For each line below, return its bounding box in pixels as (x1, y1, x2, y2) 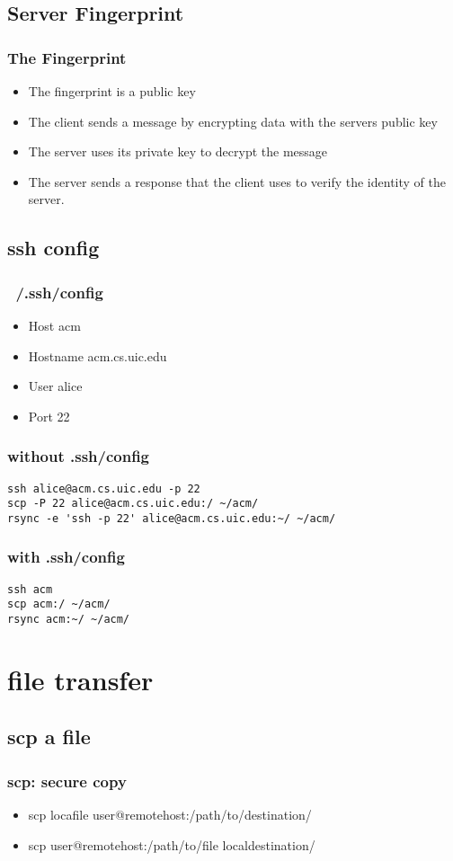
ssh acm (7, 582, 53, 596)
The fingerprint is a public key (28, 82, 196, 100)
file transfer (7, 661, 154, 697)
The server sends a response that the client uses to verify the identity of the (28, 172, 446, 191)
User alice (28, 377, 83, 395)
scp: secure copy (7, 769, 127, 792)
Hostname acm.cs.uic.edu (28, 346, 167, 365)
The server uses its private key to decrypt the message (28, 142, 328, 161)
